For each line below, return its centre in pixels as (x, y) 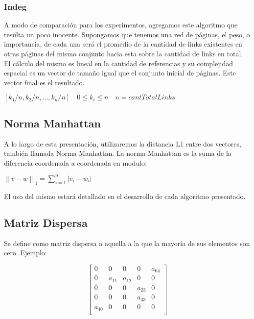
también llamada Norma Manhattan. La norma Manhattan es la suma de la (118, 153)
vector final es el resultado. (44, 82)
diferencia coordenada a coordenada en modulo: (75, 162)
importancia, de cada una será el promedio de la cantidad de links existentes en (123, 44)
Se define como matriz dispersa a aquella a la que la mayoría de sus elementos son (127, 243)
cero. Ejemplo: (25, 253)
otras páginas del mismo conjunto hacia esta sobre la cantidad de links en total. (124, 53)
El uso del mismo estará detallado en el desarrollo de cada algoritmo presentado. (125, 196)
